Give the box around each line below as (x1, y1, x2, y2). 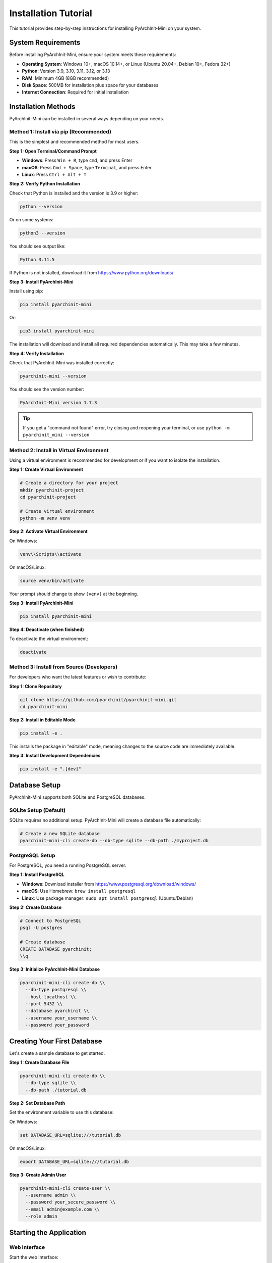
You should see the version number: (9, 386, 85, 393)
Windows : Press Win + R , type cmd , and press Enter (22, 157, 133, 164)
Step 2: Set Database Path (9, 1100, 65, 1106)
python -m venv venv (20, 515, 71, 521)
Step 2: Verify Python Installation (9, 181, 81, 187)
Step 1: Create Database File (9, 1059, 70, 1065)
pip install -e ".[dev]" (20, 766, 82, 772)
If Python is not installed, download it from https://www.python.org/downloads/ (9, 269, 174, 275)
